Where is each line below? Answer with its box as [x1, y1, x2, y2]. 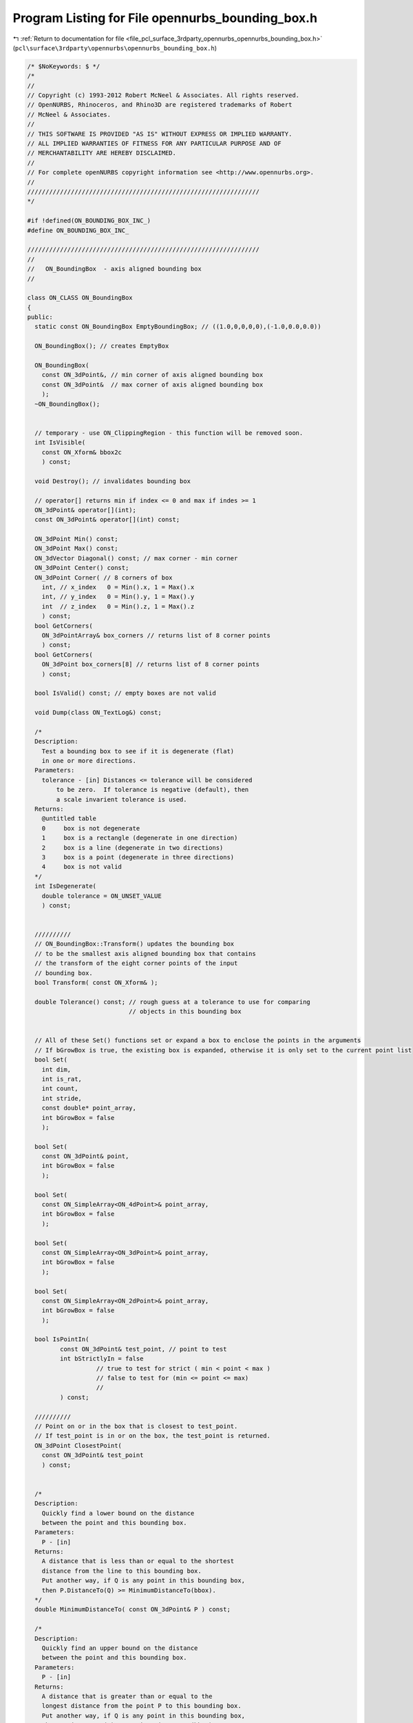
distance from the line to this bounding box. [41, 1567, 202, 1575]
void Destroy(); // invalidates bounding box [34, 477, 191, 485]
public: [27, 314, 53, 321]
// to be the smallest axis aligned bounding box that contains [34, 950, 256, 957]
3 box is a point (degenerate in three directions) [41, 853, 235, 861]
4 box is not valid [41, 863, 122, 871]
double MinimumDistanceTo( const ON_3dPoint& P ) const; [34, 1606, 231, 1613]
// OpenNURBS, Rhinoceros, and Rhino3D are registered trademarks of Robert [27, 101, 293, 109]
